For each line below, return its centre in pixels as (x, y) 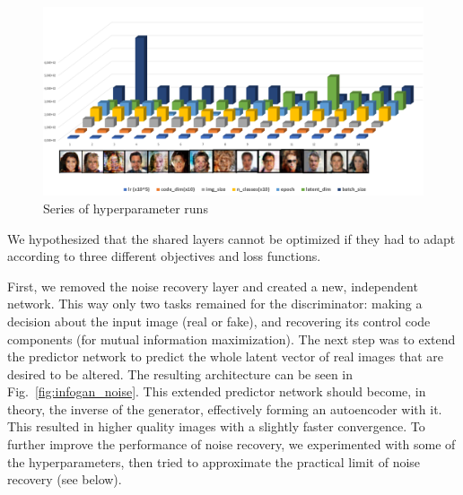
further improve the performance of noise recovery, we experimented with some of (231, 444)
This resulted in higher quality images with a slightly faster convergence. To (216, 426)
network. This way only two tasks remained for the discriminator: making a (215, 304)
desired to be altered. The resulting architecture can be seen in (180, 373)
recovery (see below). (65, 479)
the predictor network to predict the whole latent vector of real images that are (226, 356)
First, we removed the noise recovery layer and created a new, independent (213, 286)
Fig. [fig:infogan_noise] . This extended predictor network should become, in (217, 391)
